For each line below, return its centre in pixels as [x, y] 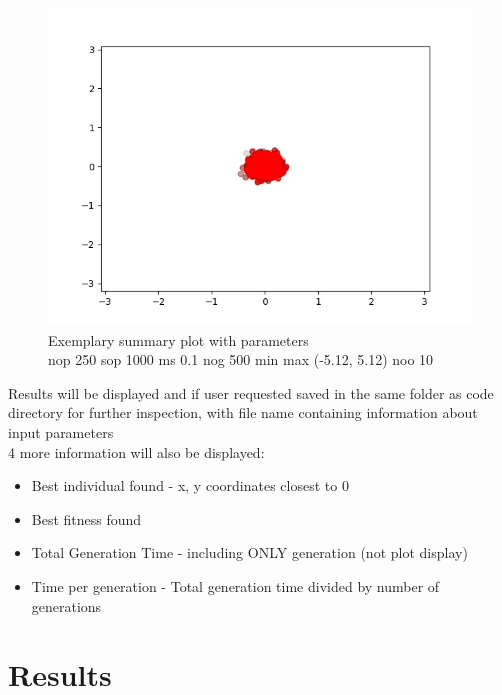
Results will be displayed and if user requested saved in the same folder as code [251, 392]
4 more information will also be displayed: [136, 451]
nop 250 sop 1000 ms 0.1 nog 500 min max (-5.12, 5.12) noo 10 [241, 359]
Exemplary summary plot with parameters [178, 339]
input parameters [61, 431]
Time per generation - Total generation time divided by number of [235, 585]
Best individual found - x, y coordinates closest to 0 [190, 485]
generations [66, 605]
